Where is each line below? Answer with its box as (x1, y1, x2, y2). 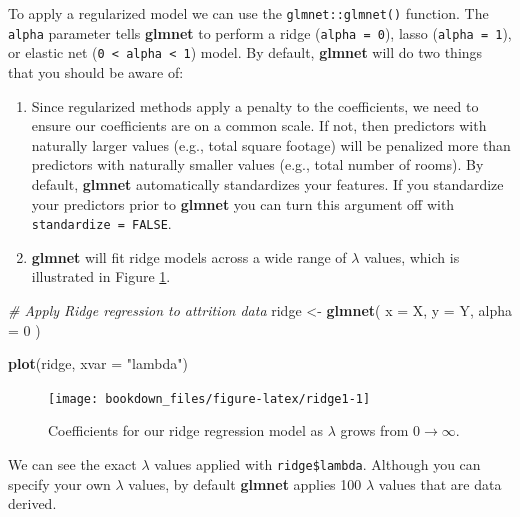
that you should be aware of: (8, 61, 184, 82)
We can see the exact (8, 454, 137, 474)
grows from (340, 420, 409, 441)
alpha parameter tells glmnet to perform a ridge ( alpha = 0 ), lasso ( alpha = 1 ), (8, 22, 512, 43)
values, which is (364, 246, 460, 267)
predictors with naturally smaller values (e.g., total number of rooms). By (31, 154, 484, 175)
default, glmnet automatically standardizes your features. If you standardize (31, 173, 504, 194)
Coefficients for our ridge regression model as (48, 420, 324, 441)
